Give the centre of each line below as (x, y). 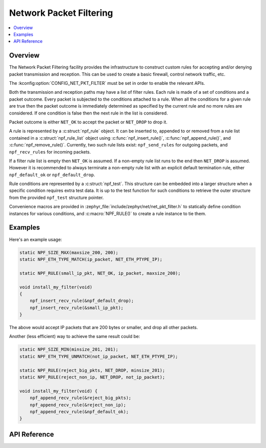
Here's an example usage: (36, 239)
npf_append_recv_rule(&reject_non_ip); (78, 405)
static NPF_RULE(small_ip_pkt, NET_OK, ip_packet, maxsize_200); (100, 273)
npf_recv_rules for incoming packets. (50, 152)
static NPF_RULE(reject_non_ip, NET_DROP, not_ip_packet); (92, 377)
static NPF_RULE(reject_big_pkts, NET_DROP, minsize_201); (92, 370)
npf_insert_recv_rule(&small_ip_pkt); (77, 308)
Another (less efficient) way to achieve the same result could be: (75, 336)
